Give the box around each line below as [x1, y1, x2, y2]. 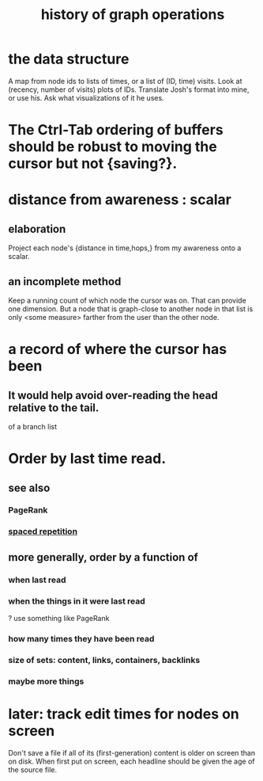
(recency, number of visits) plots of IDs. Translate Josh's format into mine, [8, 85, 250, 94]
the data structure [8, 50, 130, 68]
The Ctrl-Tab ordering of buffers [8, 121, 224, 139]
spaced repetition [8, 526, 77, 537]
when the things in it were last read [8, 596, 145, 607]
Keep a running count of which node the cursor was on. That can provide [8, 295, 246, 305]
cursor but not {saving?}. [8, 154, 178, 173]
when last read [8, 574, 66, 585]
